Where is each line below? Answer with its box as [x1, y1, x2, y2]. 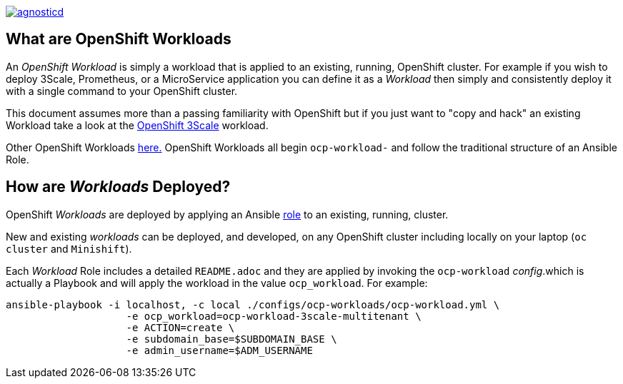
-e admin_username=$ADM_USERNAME [126, 344, 313, 356]
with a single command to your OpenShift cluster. [6, 84, 238, 97]
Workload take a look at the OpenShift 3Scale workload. [6, 118, 269, 131]
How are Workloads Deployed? [6, 178, 231, 196]
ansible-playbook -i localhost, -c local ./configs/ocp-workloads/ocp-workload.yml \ [6, 298, 500, 310]
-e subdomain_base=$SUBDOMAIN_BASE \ [126, 333, 337, 345]
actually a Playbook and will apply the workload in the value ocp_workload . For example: [6, 276, 428, 289]
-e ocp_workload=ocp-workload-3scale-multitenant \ [126, 310, 422, 322]
